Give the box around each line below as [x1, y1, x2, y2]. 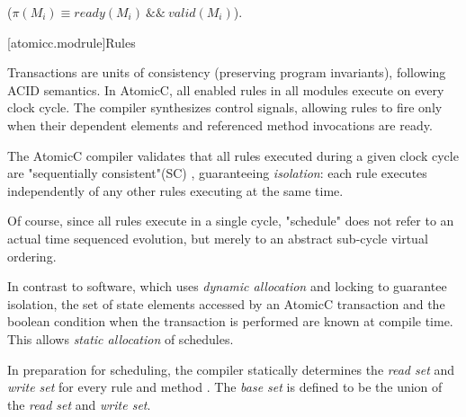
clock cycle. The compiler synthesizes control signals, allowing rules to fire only [7, 98, 443, 117]
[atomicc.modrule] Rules [7, 32, 136, 51]
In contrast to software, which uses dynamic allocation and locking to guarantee [7, 277, 447, 296]
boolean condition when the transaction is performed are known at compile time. [7, 312, 453, 331]
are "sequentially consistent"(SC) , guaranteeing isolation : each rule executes [7, 164, 427, 182]
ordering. [7, 246, 57, 265]
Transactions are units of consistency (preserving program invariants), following [7, 63, 446, 82]
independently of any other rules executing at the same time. [7, 181, 344, 200]
